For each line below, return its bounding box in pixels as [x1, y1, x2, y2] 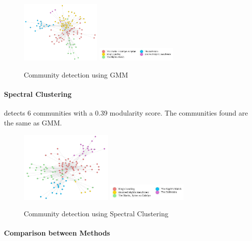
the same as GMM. [4, 118, 62, 128]
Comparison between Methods [4, 228, 110, 238]
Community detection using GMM [24, 70, 128, 80]
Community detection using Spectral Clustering [24, 208, 168, 219]
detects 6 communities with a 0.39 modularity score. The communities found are [4, 108, 248, 118]
